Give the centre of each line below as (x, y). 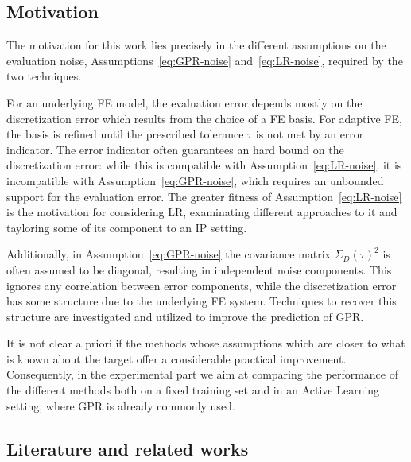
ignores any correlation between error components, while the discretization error (202, 285)
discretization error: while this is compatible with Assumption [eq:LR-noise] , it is (204, 165)
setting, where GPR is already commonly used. (121, 405)
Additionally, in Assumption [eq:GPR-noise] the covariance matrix (169, 254)
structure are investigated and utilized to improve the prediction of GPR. (185, 316)
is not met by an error (310, 134)
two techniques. (44, 76)
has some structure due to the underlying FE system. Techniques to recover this (202, 301)
